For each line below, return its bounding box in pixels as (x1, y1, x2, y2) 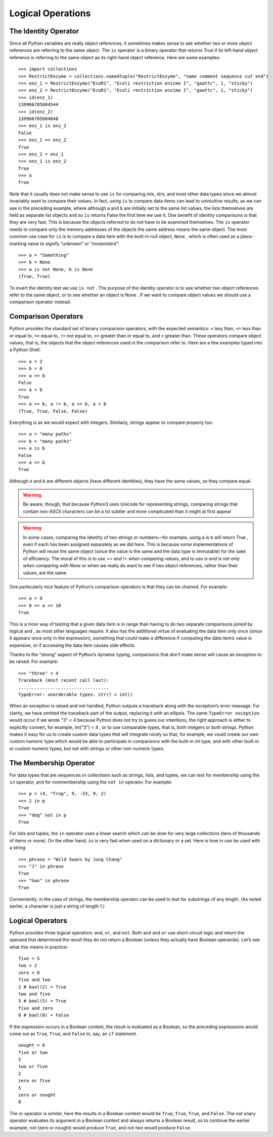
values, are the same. (23, 570, 68, 576)
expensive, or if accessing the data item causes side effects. (9, 642, 136, 648)
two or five (18, 1064, 48, 1070)
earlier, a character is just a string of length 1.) (9, 903, 105, 909)
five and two (18, 977, 51, 983)
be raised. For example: (9, 658, 59, 664)
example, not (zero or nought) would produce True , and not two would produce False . (9, 1124, 192, 1130)
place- (240, 233, 254, 240)
